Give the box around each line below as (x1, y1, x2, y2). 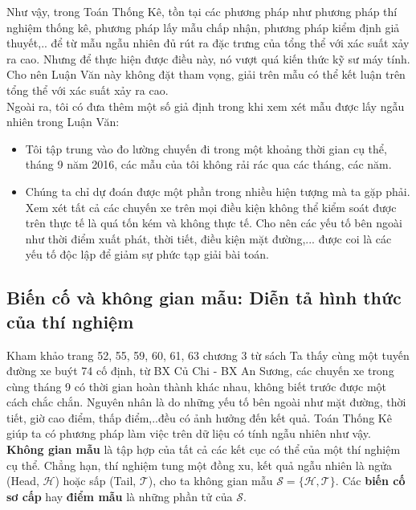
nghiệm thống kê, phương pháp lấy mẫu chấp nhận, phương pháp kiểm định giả (6, 18, 400, 35)
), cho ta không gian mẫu (148, 472, 273, 489)
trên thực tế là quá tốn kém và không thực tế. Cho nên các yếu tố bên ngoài (25, 214, 402, 231)
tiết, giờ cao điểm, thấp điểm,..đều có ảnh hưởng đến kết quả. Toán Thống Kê (6, 409, 392, 426)
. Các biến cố (335, 472, 406, 489)
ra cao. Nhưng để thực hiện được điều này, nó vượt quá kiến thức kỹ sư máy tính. (6, 50, 410, 67)
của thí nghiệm (6, 308, 134, 333)
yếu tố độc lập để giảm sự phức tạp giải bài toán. (25, 246, 269, 263)
